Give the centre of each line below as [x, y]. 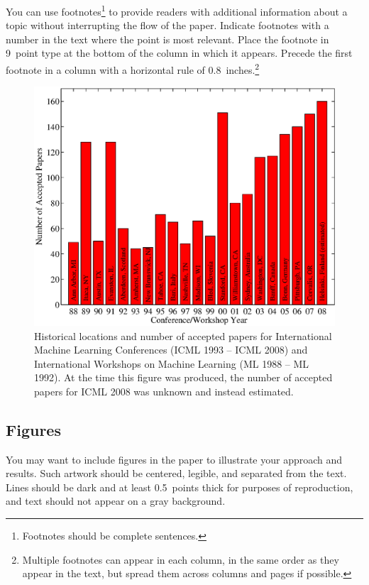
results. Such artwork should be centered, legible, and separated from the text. [176, 473]
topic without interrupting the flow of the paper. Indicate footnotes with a [167, 25]
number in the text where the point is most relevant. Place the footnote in [167, 39]
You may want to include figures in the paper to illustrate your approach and [174, 459]
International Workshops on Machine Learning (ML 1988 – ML [172, 363]
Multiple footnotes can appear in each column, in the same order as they [181, 559]
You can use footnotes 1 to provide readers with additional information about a [177, 10]
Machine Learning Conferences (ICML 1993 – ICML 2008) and [171, 350]
